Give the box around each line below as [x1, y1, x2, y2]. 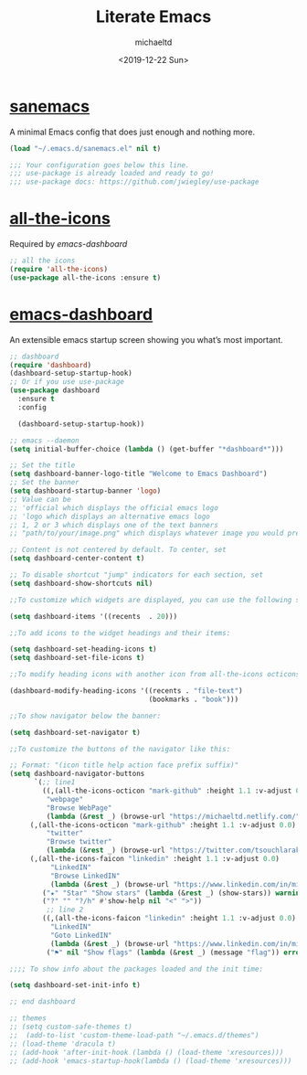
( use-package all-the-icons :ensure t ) [9, 272, 162, 282]
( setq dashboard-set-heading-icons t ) [9, 644, 157, 655]
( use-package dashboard [9, 386, 101, 395]
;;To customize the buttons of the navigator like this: [9, 744, 231, 753]
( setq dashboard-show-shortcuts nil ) [9, 579, 153, 588]
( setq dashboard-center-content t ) [9, 554, 145, 563]
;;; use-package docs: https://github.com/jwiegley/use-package [9, 177, 259, 186]
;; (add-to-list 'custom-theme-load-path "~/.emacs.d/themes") [9, 1030, 259, 1039]
